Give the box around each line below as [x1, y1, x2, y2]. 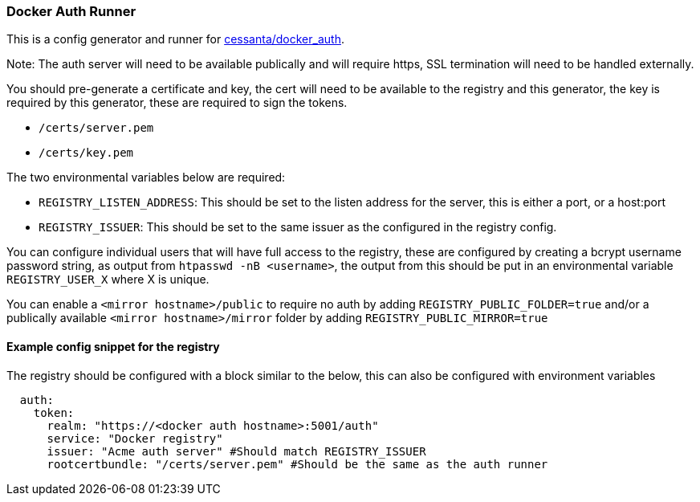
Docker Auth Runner [6, 3, 136, 19]
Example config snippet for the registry [6, 339, 220, 353]
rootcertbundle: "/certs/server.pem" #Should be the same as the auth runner [47, 457, 548, 471]
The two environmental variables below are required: [6, 170, 286, 185]
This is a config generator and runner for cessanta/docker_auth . [6, 32, 344, 47]
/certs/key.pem [39, 146, 134, 160]
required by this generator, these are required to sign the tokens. [6, 96, 348, 110]
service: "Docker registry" [47, 431, 223, 445]
